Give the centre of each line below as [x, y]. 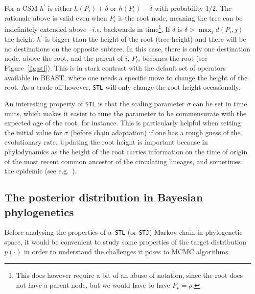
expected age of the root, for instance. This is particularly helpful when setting [123, 123]
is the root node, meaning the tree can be [180, 17]
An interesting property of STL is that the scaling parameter [95, 103]
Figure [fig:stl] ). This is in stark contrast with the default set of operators [115, 68]
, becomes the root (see [173, 58]
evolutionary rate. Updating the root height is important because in [106, 142]
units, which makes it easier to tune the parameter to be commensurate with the [126, 113]
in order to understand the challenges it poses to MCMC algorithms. [127, 251]
